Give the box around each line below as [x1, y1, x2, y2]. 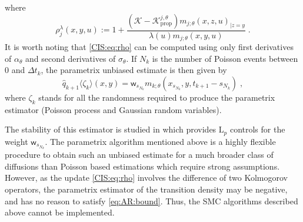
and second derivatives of [25, 52, 116, 64]
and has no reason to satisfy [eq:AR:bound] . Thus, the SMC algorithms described [5, 194, 298, 207]
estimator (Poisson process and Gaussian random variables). [5, 103, 222, 115]
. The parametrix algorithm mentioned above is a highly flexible [45, 135, 276, 147]
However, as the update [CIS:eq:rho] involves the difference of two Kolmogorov [5, 171, 288, 184]
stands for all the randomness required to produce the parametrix [38, 91, 275, 103]
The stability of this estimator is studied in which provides [5, 123, 217, 135]
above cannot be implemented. [5, 206, 115, 218]
